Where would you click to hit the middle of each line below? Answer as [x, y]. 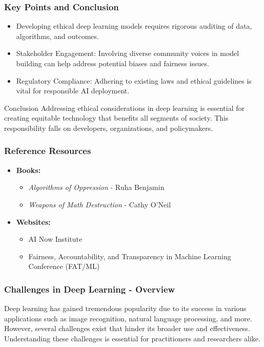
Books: [28, 170]
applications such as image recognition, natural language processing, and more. [128, 318]
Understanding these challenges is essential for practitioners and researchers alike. [132, 338]
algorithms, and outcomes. [57, 36]
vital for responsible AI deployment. [73, 91]
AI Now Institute [55, 239]
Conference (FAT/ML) [64, 266]
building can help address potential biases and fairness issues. [113, 63]
